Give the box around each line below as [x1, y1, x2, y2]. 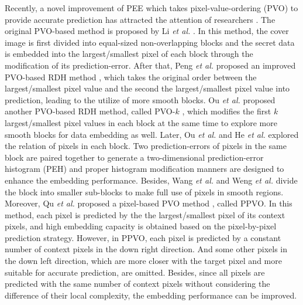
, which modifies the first [182, 105, 271, 117]
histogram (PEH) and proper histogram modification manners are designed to [5, 162, 284, 175]
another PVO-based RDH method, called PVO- [5, 105, 175, 117]
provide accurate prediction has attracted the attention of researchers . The [5, 13, 276, 25]
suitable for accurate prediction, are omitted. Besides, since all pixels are [5, 266, 265, 278]
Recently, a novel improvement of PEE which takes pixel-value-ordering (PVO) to [5, 2, 298, 13]
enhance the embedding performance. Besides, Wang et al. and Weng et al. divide [5, 174, 298, 186]
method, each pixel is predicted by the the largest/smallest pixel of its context [5, 208, 285, 221]
